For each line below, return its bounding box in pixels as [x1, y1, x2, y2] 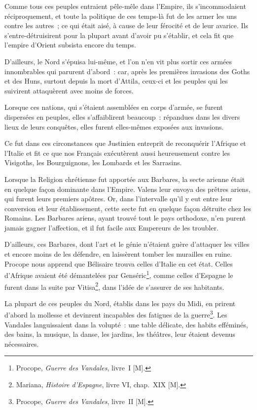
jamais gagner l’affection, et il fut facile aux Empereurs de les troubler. [4, 222, 219, 232]
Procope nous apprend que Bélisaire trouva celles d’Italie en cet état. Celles [4, 258, 233, 269]
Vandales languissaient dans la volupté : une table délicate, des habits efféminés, [4, 319, 248, 329]
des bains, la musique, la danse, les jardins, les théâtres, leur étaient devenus [4, 329, 235, 339]
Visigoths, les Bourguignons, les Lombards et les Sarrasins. [4, 157, 182, 168]
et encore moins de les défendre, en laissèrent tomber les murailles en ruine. [4, 249, 232, 259]
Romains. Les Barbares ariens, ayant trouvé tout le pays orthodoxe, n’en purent [4, 213, 246, 223]
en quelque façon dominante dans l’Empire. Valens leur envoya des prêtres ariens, [4, 183, 251, 194]
